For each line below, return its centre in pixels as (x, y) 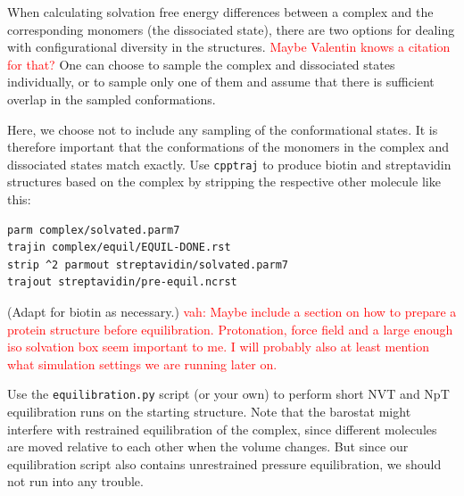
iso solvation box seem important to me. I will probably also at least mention (218, 347)
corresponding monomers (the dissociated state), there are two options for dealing (231, 29)
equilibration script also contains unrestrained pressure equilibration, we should (224, 463)
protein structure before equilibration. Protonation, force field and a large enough (230, 329)
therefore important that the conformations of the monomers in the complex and (228, 147)
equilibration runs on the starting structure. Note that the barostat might (209, 411)
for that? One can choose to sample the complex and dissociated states (201, 64)
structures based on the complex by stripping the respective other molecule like (224, 182)
